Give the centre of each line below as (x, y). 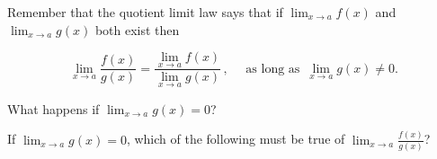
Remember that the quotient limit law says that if (145, 12)
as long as (273, 69)
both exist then (137, 29)
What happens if (54, 108)
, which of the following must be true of (236, 139)
